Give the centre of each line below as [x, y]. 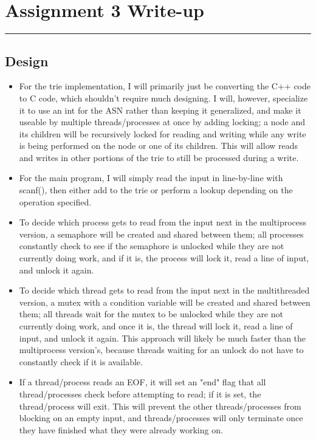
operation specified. [55, 201]
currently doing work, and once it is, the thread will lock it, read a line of [156, 326]
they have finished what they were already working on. [121, 429]
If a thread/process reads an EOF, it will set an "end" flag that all [143, 382]
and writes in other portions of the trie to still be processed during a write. [159, 157]
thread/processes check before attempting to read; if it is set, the [140, 394]
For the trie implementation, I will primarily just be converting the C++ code [165, 86]
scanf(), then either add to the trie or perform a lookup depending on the [156, 190]
